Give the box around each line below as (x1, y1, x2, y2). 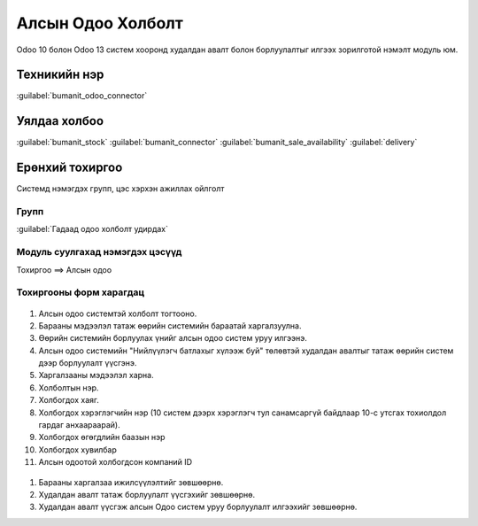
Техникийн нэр (16, 67, 104, 82)
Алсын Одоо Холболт (16, 13, 183, 33)
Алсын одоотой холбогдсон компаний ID (38, 457, 193, 468)
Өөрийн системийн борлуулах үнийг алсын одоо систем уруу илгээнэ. (38, 333, 307, 344)
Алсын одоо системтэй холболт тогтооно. (38, 308, 197, 319)
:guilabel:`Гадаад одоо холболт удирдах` (16, 224, 168, 235)
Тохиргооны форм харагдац (16, 286, 145, 298)
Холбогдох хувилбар (38, 444, 117, 455)
